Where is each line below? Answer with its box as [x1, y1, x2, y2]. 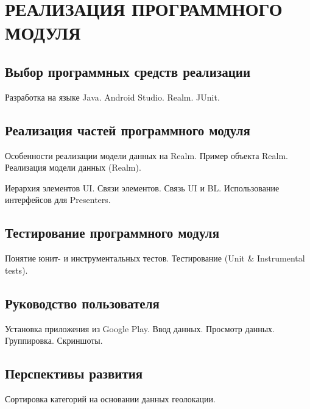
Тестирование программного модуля [5, 223, 220, 242]
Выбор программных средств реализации [5, 62, 250, 80]
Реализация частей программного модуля [5, 120, 250, 139]
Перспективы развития [5, 364, 143, 383]
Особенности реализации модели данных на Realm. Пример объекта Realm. [5, 149, 289, 162]
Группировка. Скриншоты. [5, 334, 103, 347]
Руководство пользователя [5, 293, 160, 312]
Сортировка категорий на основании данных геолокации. [5, 392, 216, 405]
